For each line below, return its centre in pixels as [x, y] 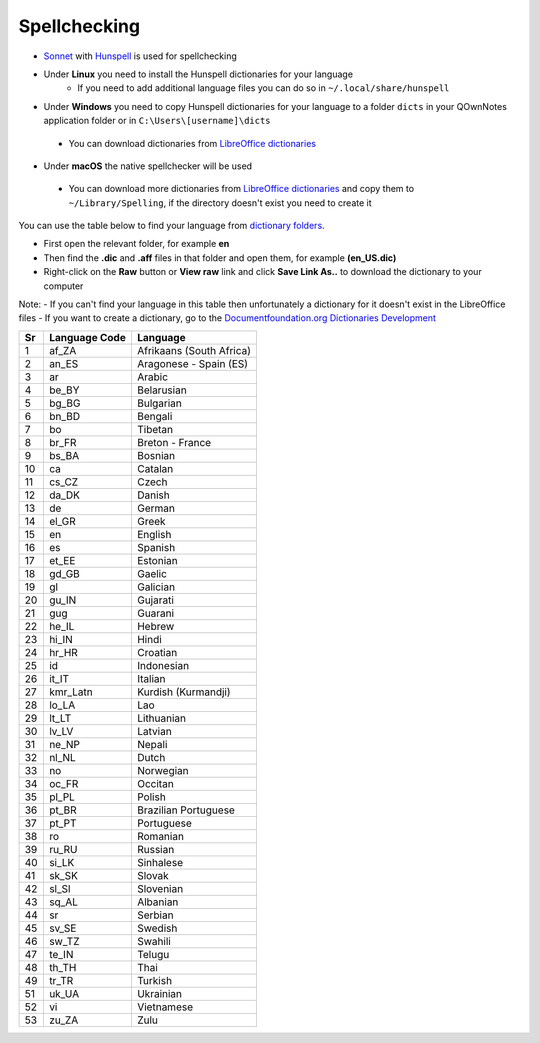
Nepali [152, 744]
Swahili [154, 941]
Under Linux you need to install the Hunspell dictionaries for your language [198, 74]
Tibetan [155, 429]
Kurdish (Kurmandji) [183, 692]
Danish [153, 495]
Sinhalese [160, 862]
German [155, 508]
